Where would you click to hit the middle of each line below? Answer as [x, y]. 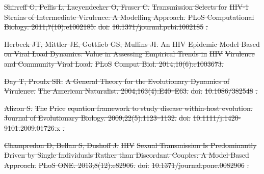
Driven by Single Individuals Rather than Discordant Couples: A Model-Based [127, 155]
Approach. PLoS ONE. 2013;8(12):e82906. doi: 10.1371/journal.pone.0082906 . [127, 165]
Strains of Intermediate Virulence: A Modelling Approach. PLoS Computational [129, 17]
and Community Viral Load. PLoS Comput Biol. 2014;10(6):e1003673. [114, 63]
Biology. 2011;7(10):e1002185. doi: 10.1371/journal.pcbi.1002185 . [106, 27]
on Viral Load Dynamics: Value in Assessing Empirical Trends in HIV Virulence [129, 54]
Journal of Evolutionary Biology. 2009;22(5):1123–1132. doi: [97, 118]
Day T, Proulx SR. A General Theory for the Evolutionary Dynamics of [117, 81]
